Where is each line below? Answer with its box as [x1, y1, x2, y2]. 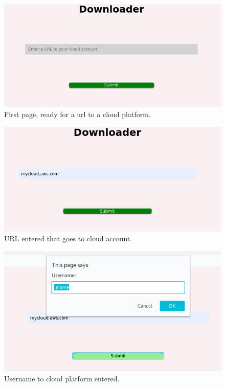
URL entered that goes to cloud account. [4, 233, 132, 244]
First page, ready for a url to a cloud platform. [4, 109, 151, 120]
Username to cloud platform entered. [4, 373, 120, 383]
